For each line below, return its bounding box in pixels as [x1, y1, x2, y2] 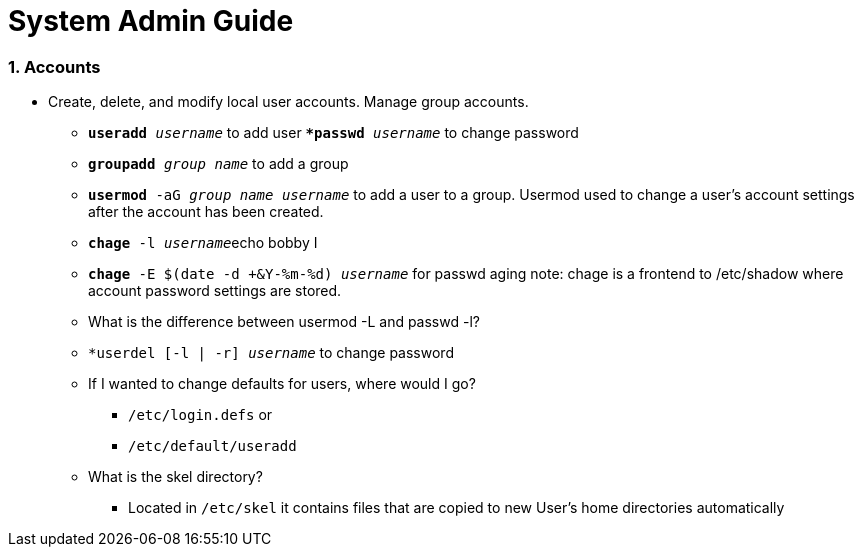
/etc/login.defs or [128, 406, 273, 424]
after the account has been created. [88, 203, 324, 221]
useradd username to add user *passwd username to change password [88, 124, 579, 142]
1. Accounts [8, 56, 101, 77]
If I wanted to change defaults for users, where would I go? [88, 375, 476, 393]
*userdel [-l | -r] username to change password [88, 344, 454, 362]
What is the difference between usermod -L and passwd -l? [88, 313, 480, 331]
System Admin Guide [8, 4, 294, 38]
